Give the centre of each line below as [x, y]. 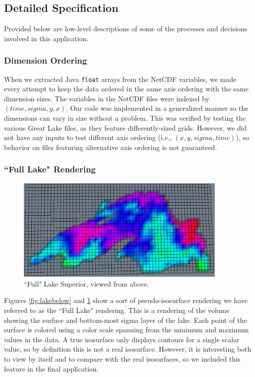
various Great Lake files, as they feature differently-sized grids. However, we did [126, 127]
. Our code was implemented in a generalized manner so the [157, 108]
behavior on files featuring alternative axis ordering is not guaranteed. [111, 147]
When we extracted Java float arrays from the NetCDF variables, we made [120, 79]
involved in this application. [46, 38]
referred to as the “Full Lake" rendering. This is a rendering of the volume [117, 310]
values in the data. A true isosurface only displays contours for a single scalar [122, 339]
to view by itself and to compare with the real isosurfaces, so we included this [122, 359]
